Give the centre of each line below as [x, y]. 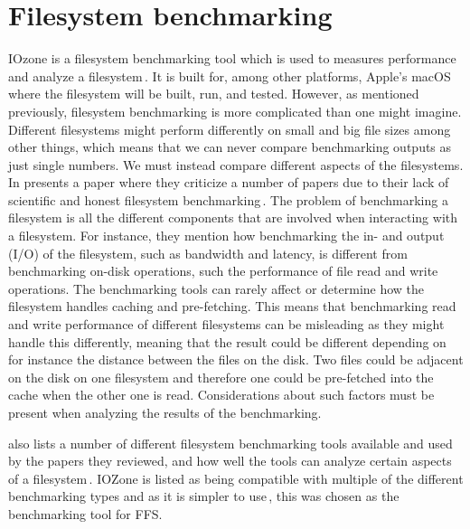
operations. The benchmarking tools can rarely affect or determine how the [216, 288]
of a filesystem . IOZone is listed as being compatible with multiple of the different [236, 478]
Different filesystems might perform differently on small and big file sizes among [230, 129]
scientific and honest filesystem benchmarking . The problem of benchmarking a [228, 199]
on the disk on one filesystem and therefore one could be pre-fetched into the [221, 377]
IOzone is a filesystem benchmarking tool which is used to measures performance [232, 58]
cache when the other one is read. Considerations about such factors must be [221, 395]
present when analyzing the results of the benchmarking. [165, 412]
